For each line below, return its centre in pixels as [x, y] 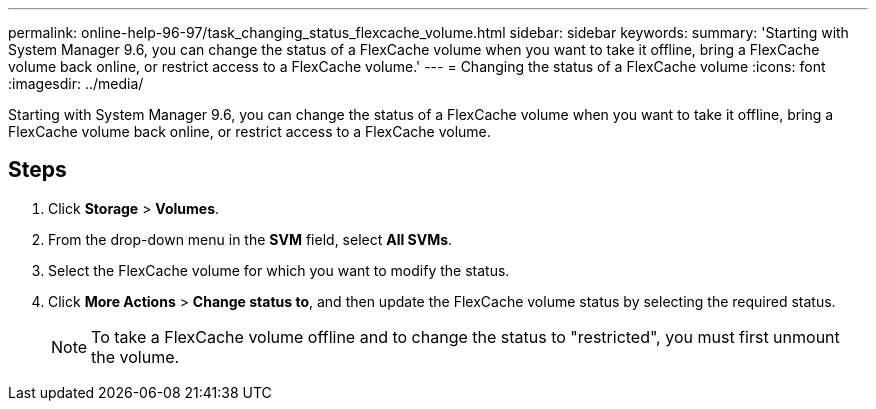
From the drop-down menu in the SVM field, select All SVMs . [250, 239]
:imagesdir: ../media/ [76, 83]
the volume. [135, 356]
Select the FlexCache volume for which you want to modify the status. [279, 270]
